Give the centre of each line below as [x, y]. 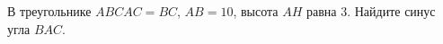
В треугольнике [49, 11]
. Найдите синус [391, 11]
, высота [256, 11]
